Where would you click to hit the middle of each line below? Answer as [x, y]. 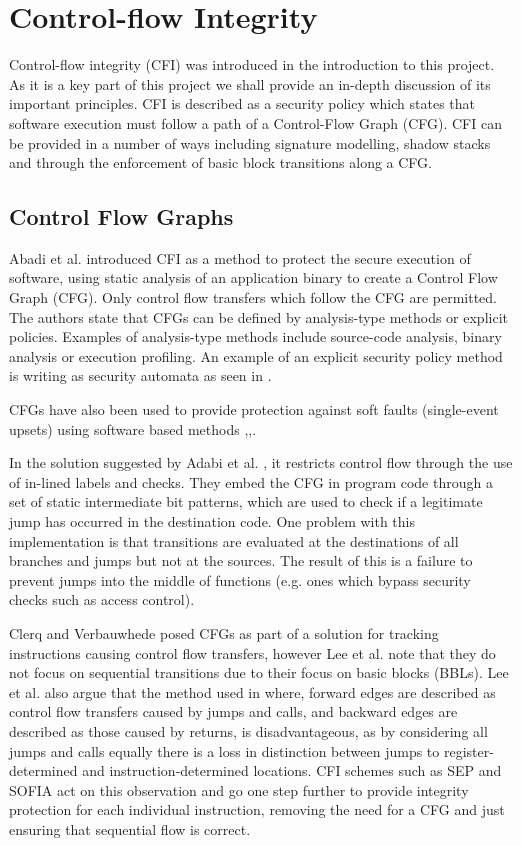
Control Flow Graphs [121, 216]
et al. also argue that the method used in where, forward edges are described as [252, 691]
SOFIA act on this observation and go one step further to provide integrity [239, 789]
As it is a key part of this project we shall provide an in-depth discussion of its [250, 83]
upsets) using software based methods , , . [133, 428]
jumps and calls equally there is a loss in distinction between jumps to [224, 750]
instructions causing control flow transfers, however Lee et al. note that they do [252, 652]
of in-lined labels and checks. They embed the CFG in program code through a [251, 481]
